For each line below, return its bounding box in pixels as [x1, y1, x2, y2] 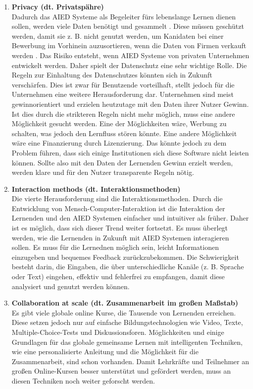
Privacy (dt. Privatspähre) [11, 1, 104, 11]
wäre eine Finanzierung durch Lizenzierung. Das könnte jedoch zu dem [11, 138, 227, 148]
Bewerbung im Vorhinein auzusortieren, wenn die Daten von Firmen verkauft [11, 40, 247, 51]
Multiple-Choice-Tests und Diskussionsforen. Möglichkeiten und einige [11, 327, 224, 337]
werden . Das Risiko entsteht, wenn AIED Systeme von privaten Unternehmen [11, 50, 250, 60]
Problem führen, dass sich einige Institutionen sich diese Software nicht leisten [11, 147, 249, 157]
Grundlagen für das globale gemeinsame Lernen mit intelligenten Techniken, [11, 336, 243, 347]
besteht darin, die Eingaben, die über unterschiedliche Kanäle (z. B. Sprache [11, 261, 244, 272]
